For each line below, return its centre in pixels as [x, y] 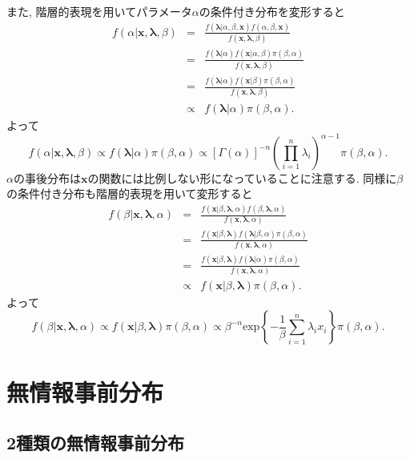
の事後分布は [47, 177]
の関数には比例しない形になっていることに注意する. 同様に [242, 177]
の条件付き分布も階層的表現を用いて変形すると [130, 193]
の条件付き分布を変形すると [272, 11]
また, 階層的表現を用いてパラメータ [99, 11]
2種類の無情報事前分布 [96, 443]
